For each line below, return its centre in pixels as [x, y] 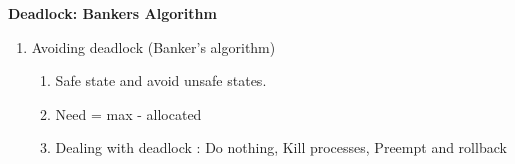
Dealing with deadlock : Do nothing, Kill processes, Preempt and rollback [281, 147]
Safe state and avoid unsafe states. [161, 80]
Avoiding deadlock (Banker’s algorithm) [153, 46]
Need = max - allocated [128, 113]
